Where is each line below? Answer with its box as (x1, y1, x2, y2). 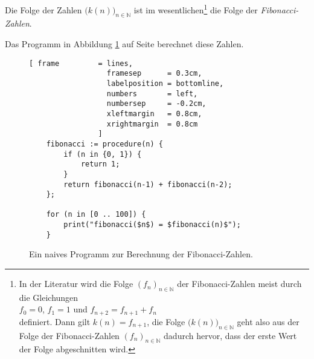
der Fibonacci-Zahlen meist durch (177, 277, 302, 290)
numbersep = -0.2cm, (106, 99, 207, 108)
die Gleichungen (19, 291, 78, 303)
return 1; (80, 160, 120, 169)
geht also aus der (237, 315, 300, 328)
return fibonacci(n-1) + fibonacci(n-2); (63, 180, 232, 189)
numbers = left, (106, 89, 198, 98)
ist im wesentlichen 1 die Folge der (133, 2, 258, 16)
